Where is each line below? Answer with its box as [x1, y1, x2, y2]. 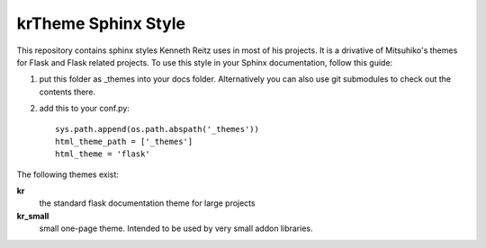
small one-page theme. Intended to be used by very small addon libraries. [39, 223, 313, 234]
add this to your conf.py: [39, 103, 130, 114]
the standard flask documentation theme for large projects [39, 198, 256, 208]
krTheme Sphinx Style [16, 13, 186, 33]
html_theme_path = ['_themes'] [55, 136, 193, 146]
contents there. [39, 86, 96, 97]
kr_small [16, 210, 49, 221]
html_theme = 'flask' [55, 149, 150, 159]
